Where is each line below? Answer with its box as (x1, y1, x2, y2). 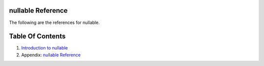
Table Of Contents (9, 32, 66, 41)
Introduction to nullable (21, 45, 68, 51)
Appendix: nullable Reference (21, 52, 81, 58)
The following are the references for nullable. (9, 20, 100, 25)
